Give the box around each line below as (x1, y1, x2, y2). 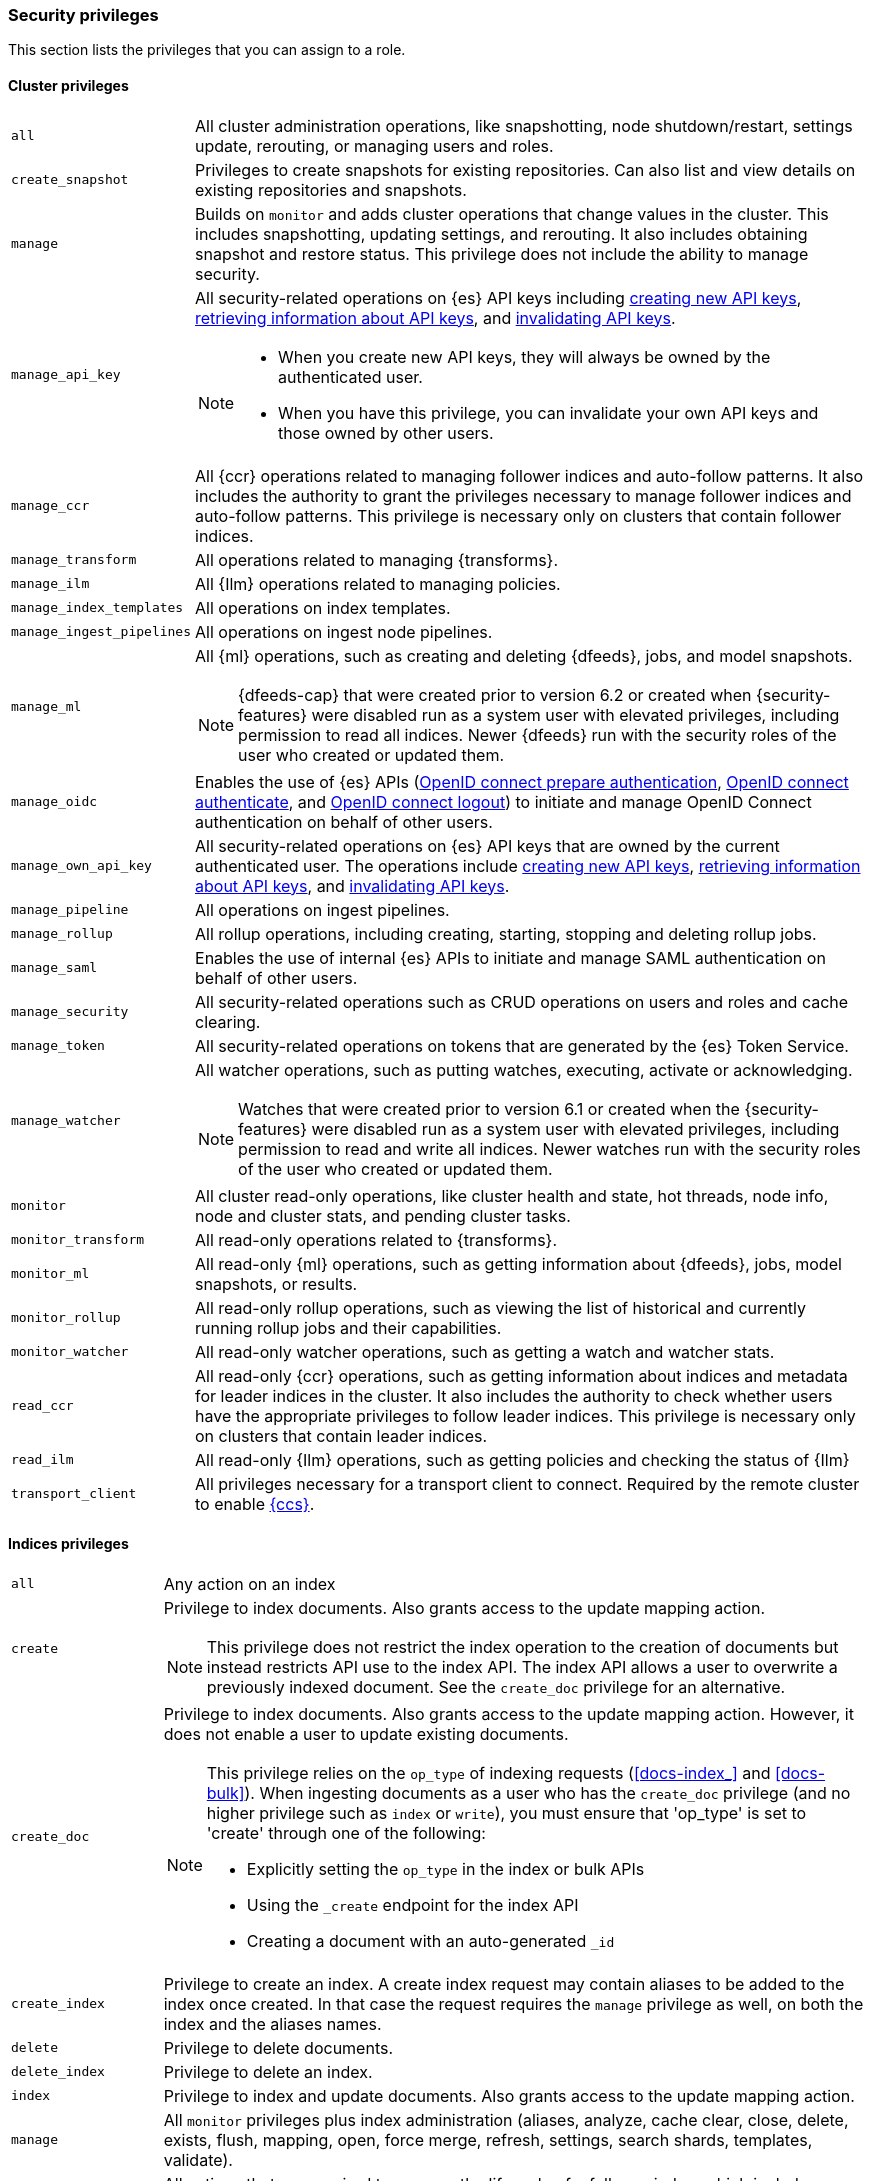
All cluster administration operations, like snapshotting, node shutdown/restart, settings (195, 115, 853, 136)
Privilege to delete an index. (163, 2061, 373, 2082)
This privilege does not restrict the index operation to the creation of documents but (206, 1636, 839, 1657)
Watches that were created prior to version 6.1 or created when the (238, 1098, 740, 1119)
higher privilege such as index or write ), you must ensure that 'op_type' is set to (206, 1802, 807, 1823)
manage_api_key (11, 367, 121, 383)
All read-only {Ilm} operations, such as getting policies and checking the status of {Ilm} (195, 1449, 850, 1470)
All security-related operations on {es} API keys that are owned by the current (195, 835, 780, 856)
